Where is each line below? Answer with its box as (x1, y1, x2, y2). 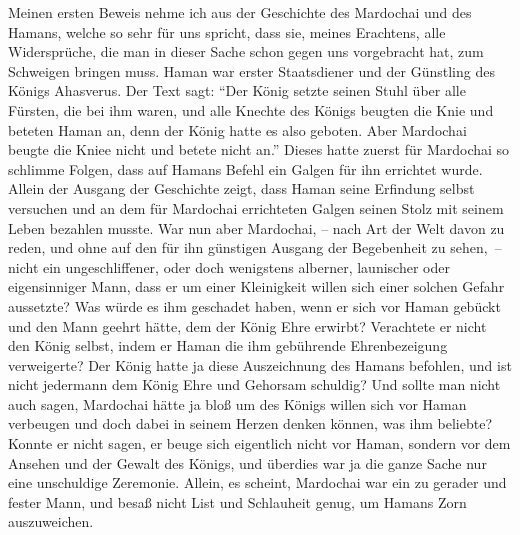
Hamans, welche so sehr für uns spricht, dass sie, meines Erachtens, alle (8, 21, 446, 42)
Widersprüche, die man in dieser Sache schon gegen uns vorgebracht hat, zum (8, 41, 484, 62)
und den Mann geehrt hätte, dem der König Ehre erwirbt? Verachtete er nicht (8, 315, 487, 336)
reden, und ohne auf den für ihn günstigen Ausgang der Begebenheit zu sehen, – (8, 237, 502, 258)
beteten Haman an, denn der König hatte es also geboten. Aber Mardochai (8, 119, 467, 140)
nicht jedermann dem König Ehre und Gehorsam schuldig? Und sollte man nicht (8, 374, 501, 395)
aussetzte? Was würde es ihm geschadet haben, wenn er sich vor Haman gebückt (8, 295, 501, 316)
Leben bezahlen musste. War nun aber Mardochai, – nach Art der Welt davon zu (8, 217, 505, 238)
